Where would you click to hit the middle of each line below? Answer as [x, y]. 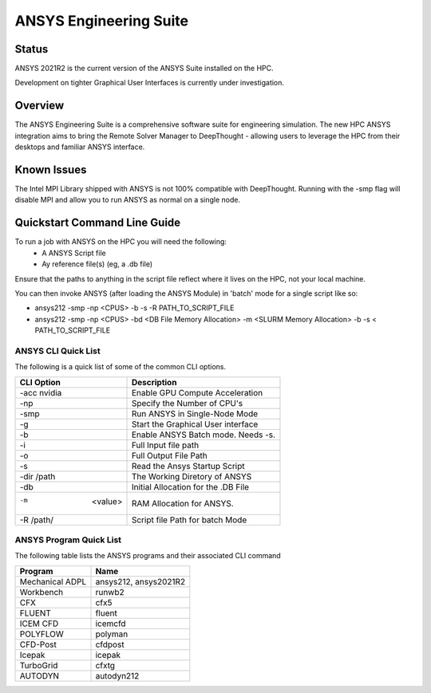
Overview [40, 106]
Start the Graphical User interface [195, 424]
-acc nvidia [41, 392]
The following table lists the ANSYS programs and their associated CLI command [148, 556]
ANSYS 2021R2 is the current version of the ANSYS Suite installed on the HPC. [144, 69]
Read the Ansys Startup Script [188, 466]
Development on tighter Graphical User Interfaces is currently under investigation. [150, 83]
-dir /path [38, 476]
